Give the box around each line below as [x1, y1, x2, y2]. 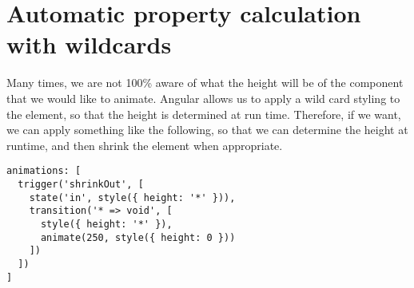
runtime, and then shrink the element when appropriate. [6, 136, 283, 153]
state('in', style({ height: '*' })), [29, 191, 236, 203]
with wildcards [6, 28, 172, 61]
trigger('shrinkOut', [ [18, 178, 144, 190]
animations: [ [6, 165, 82, 177]
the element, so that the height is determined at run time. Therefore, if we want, [6, 105, 401, 122]
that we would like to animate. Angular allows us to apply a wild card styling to [6, 89, 400, 106]
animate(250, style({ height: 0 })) [40, 231, 236, 243]
